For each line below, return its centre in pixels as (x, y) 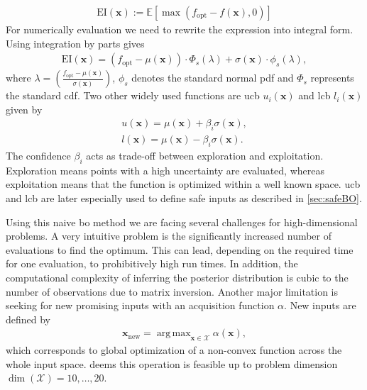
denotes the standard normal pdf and (213, 78)
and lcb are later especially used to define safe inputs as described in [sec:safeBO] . (184, 198)
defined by (28, 319)
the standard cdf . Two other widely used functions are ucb (133, 95)
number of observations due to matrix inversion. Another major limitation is (172, 291)
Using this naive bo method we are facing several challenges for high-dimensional (182, 222)
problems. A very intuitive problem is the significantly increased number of (169, 236)
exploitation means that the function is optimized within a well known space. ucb (183, 184)
